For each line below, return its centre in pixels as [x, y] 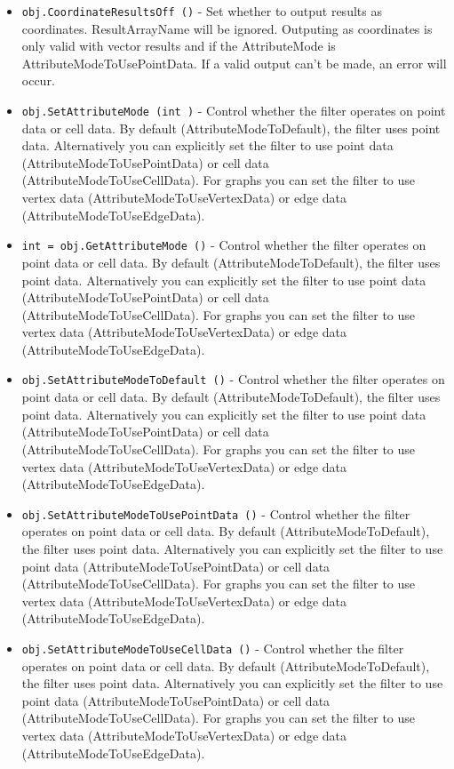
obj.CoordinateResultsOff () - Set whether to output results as [202, 11]
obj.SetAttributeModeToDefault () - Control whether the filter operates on [233, 379]
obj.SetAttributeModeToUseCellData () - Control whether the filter [213, 648]
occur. [38, 80]
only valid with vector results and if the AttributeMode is [179, 46]
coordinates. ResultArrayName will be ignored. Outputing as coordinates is [227, 28]
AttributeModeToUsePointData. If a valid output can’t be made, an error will [234, 63]
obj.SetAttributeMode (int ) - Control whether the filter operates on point [234, 111]
